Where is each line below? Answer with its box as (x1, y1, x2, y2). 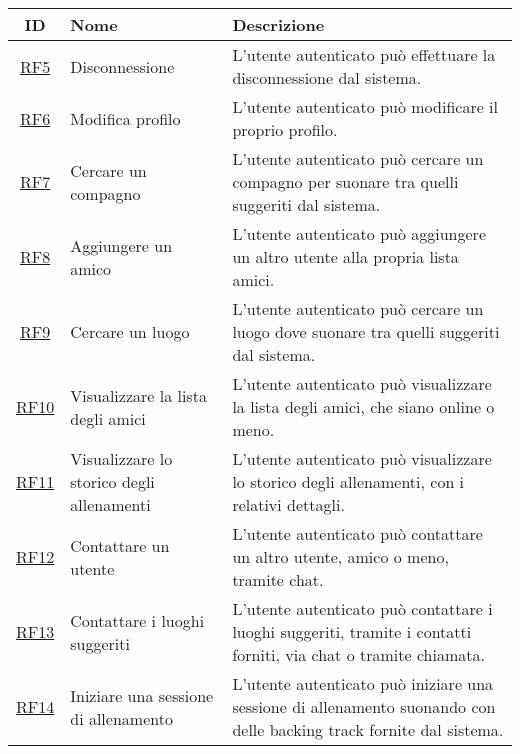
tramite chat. (232, 568, 324, 591)
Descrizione (232, 13, 325, 36)
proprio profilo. (232, 118, 338, 141)
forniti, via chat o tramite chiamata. (232, 643, 485, 666)
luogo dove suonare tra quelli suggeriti (232, 320, 500, 343)
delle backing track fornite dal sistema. (232, 718, 504, 741)
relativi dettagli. (232, 493, 345, 516)
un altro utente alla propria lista (232, 245, 459, 268)
